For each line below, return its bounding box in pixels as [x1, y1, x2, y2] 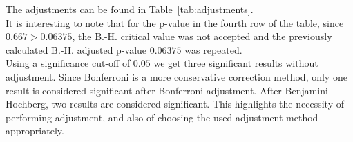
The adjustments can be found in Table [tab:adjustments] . [6, 2, 254, 16]
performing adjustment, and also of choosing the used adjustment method [6, 110, 318, 124]
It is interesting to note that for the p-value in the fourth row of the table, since [6, 15, 344, 30]
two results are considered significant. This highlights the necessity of [51, 97, 344, 111]
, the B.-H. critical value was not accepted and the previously [72, 29, 332, 43]
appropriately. [6, 123, 64, 138]
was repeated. [184, 42, 242, 57]
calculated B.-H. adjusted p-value [6, 42, 147, 57]
